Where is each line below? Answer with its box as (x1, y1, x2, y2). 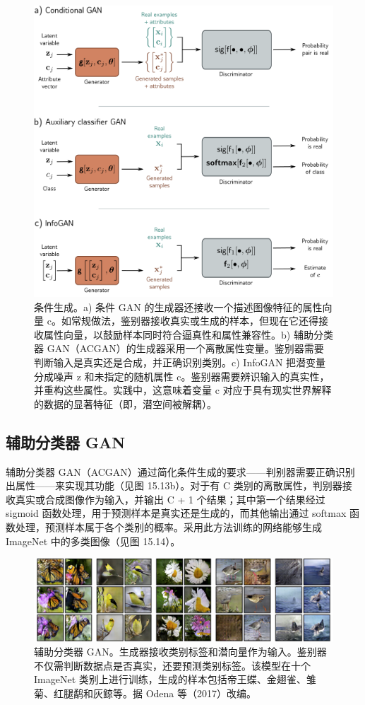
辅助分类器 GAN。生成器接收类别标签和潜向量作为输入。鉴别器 (34, 644, 327, 659)
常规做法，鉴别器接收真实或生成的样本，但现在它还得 (71, 313, 318, 328)
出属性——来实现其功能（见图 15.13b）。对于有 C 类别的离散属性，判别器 (6, 478, 342, 493)
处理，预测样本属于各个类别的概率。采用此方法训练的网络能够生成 (15, 520, 322, 534)
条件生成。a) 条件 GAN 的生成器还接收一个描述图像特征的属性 (34, 299, 323, 314)
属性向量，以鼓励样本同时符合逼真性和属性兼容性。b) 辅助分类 (43, 327, 333, 342)
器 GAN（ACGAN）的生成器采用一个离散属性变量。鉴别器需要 (34, 341, 324, 356)
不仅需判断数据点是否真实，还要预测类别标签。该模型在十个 (34, 658, 311, 672)
